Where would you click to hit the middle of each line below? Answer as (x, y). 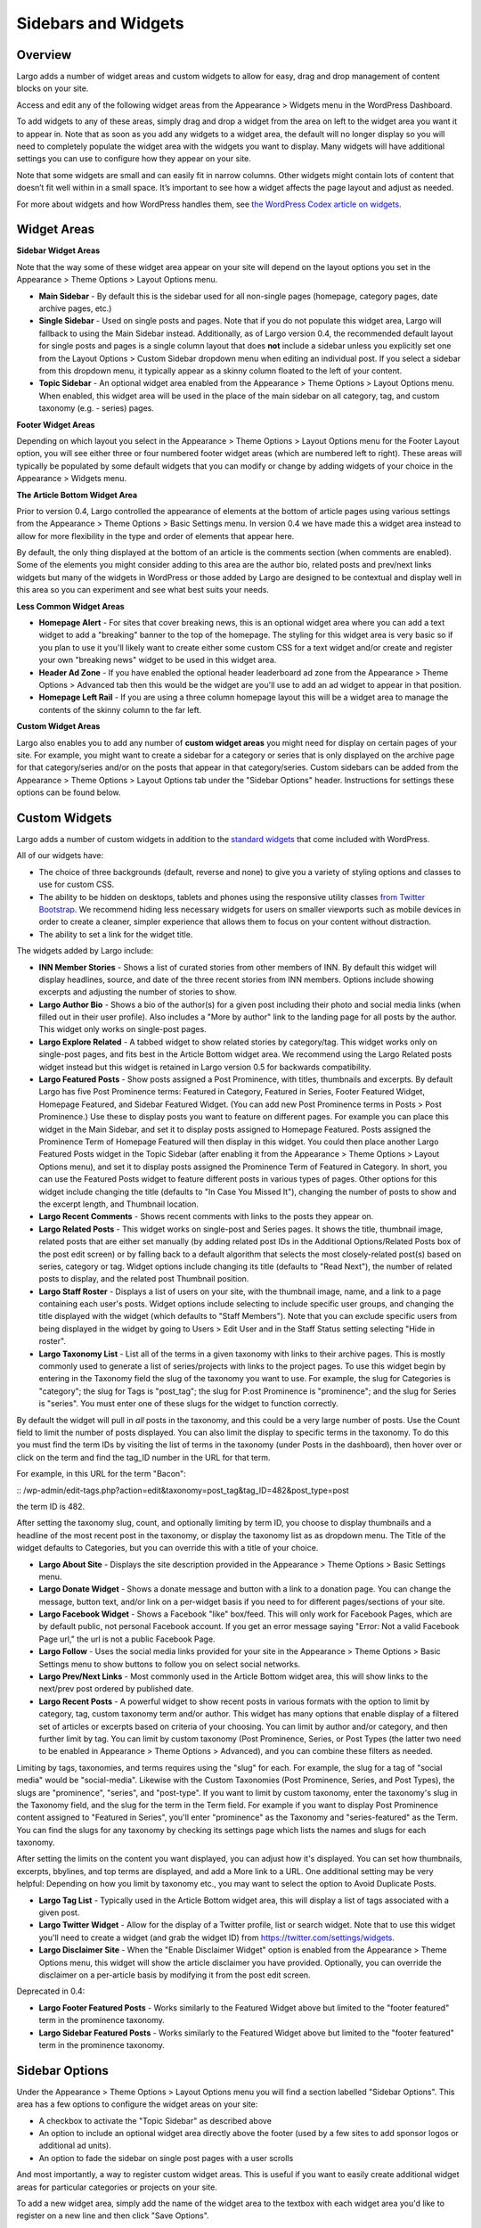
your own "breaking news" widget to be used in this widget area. (158, 660)
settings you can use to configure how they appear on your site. (134, 159)
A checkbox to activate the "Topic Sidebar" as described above (155, 2120)
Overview (44, 55)
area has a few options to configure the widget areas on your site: (137, 2104)
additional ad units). (75, 2146)
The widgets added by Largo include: (85, 951)
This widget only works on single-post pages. (122, 1029)
